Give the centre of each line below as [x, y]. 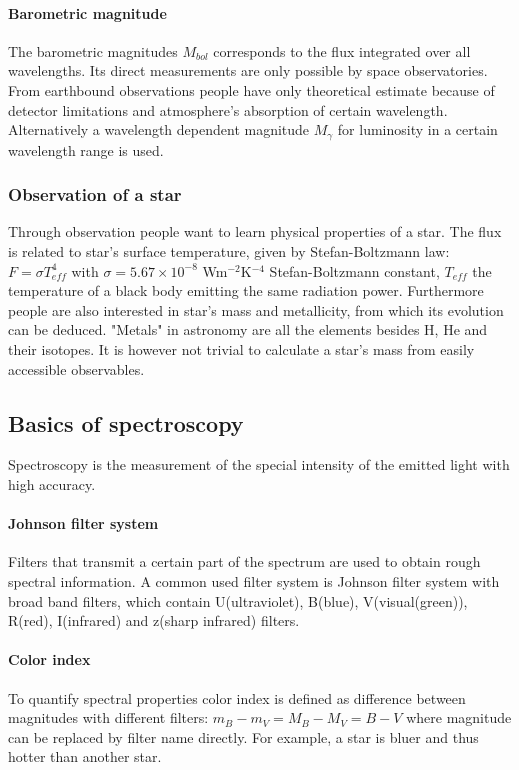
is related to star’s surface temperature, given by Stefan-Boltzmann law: [229, 251]
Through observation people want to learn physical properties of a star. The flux [255, 231]
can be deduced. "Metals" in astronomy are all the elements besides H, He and [248, 329]
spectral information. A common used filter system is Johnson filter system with [254, 580]
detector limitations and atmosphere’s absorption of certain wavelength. [228, 109]
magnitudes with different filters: [108, 717]
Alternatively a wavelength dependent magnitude [159, 129]
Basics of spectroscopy [126, 422]
